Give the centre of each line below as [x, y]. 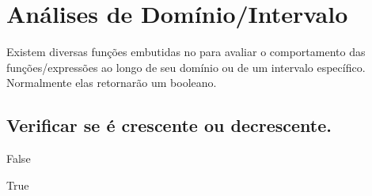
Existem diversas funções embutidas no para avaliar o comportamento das [186, 52]
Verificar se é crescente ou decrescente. [169, 125]
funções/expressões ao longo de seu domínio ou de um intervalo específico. [186, 67]
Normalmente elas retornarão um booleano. [112, 83]
